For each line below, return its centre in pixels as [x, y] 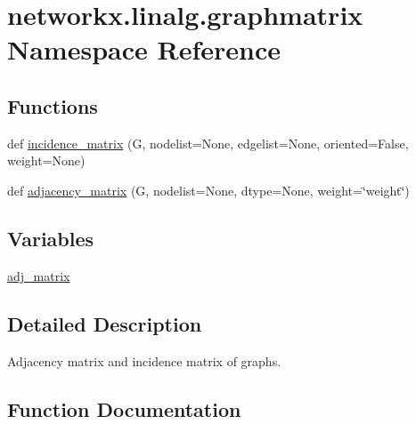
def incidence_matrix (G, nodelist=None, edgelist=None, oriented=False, [208, 143]
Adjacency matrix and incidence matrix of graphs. [144, 360]
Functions [53, 105]
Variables [51, 238]
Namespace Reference [144, 49]
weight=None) [46, 160]
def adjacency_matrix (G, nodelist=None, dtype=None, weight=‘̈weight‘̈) [208, 190]
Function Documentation [124, 408]
